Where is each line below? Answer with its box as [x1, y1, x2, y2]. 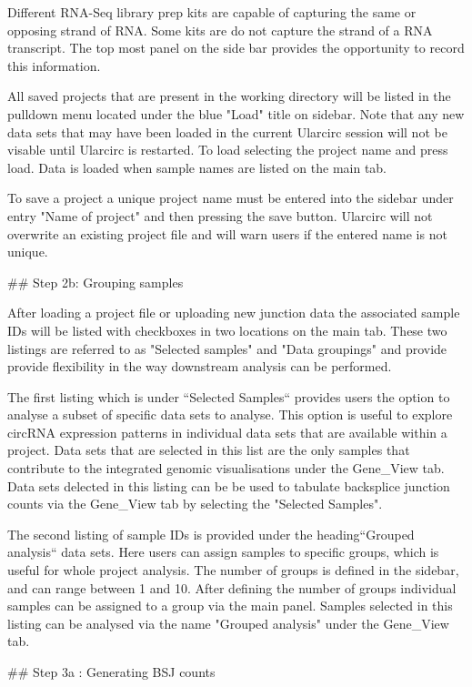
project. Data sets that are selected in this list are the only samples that [7, 440, 410, 460]
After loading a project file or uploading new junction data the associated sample [7, 303, 460, 322]
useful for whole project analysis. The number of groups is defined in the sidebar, [7, 561, 459, 580]
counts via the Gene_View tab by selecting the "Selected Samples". [7, 494, 383, 513]
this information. [7, 56, 101, 75]
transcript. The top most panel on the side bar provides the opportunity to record [7, 38, 465, 57]
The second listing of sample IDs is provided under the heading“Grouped [7, 524, 415, 543]
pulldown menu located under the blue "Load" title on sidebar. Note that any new [7, 104, 465, 123]
